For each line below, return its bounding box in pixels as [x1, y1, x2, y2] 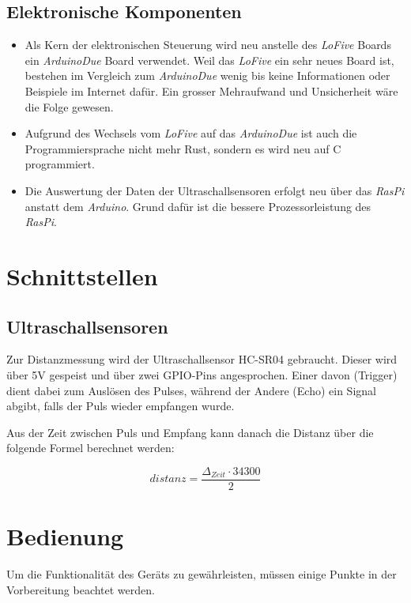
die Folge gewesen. [25, 98, 114, 115]
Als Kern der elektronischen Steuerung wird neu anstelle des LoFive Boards [25, 36, 391, 53]
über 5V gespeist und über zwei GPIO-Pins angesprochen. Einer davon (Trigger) [6, 366, 398, 383]
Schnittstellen [6, 259, 158, 292]
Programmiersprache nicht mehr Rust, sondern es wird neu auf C [25, 140, 341, 156]
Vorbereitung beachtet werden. [6, 581, 155, 597]
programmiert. [25, 156, 95, 172]
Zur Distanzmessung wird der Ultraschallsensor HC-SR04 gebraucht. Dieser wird [6, 351, 398, 367]
